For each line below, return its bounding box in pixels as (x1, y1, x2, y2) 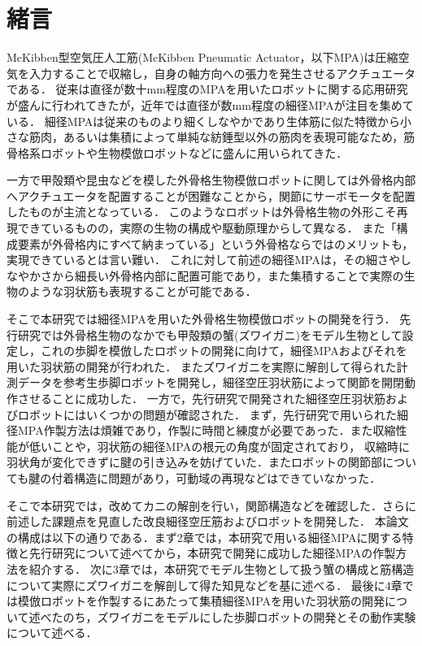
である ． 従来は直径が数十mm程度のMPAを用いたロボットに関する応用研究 (7, 80, 408, 98)
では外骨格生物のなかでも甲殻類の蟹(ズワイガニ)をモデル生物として (41, 326, 402, 343)
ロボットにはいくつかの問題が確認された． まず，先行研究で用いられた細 (17, 405, 408, 423)
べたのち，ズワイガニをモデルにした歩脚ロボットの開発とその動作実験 (40, 608, 416, 625)
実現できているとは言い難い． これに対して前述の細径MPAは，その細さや (7, 251, 400, 268)
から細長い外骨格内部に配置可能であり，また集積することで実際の (51, 267, 404, 284)
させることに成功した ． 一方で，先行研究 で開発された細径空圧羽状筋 (17, 390, 386, 406)
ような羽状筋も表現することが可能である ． (28, 283, 257, 300)
